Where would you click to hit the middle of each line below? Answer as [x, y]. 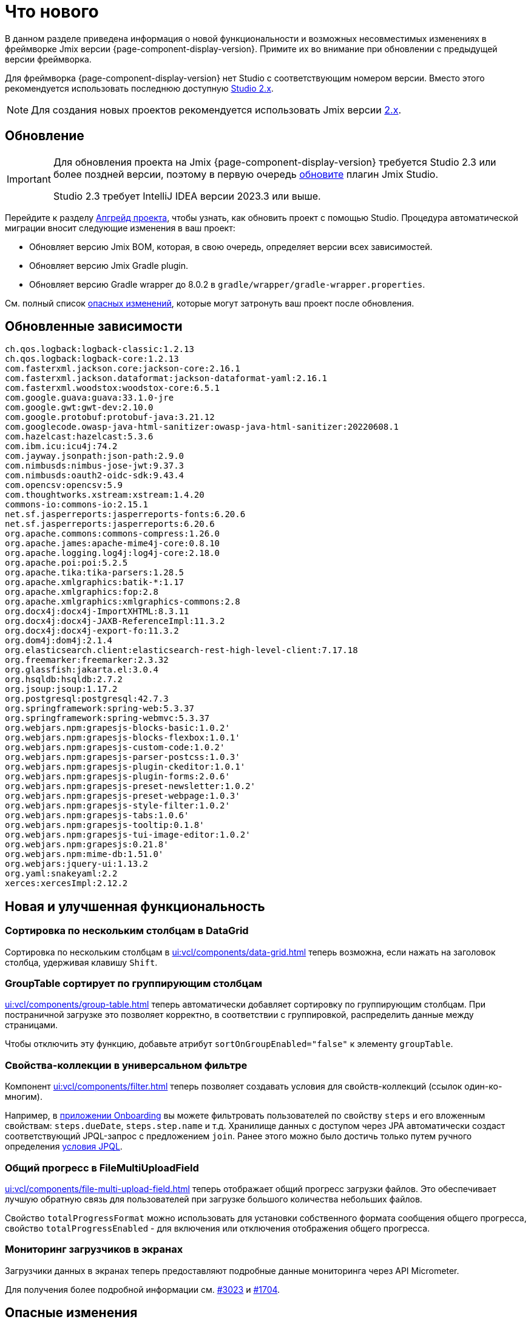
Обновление [45, 136]
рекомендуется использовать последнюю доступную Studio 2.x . [139, 88]
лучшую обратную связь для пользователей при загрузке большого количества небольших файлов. [214, 1199]
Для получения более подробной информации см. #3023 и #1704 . [143, 1289]
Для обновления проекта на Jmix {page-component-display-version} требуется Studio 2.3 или [275, 162]
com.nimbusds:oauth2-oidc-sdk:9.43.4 [95, 476]
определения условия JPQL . [64, 1147]
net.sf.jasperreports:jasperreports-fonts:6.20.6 [125, 514]
